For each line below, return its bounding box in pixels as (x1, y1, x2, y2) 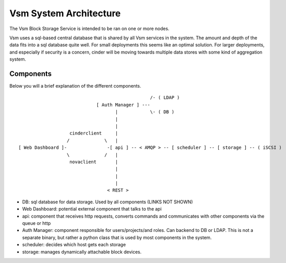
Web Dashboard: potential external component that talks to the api (22, 206, 162, 212)
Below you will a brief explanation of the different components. (9, 83, 141, 89)
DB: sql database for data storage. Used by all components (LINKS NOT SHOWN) (22, 199, 193, 205)
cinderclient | (69, 130, 118, 136)
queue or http (22, 220, 51, 226)
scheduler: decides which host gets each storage (22, 242, 126, 248)
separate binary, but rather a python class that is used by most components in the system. (22, 234, 212, 241)
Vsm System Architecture (9, 8, 121, 19)
